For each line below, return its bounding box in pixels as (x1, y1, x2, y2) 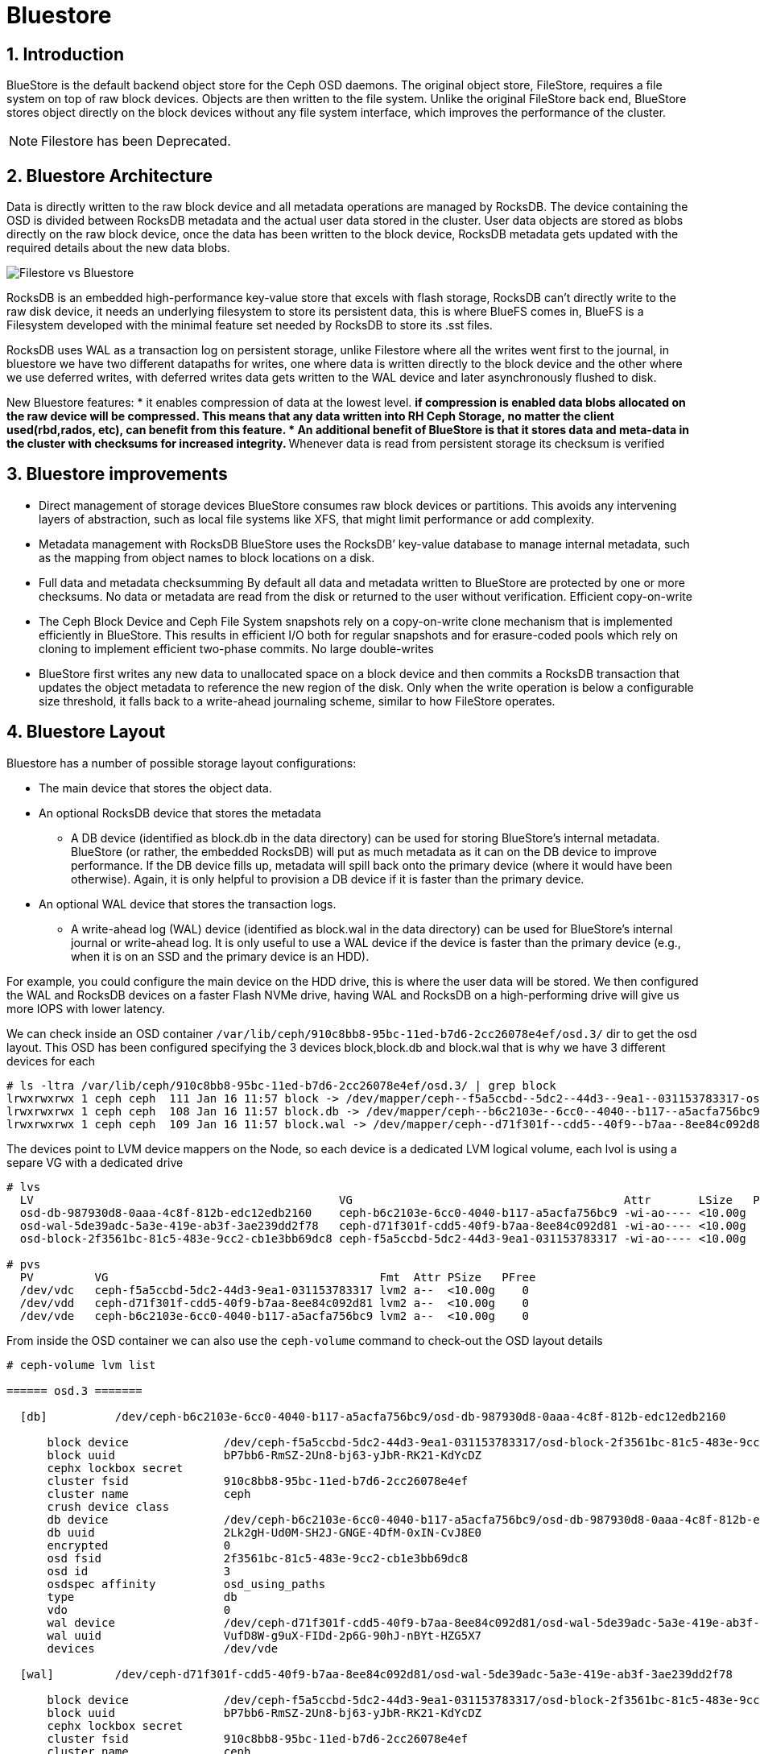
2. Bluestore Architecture (6, 165, 213, 186)
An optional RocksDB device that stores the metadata (39, 805, 321, 820)
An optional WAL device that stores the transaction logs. (39, 896, 337, 911)
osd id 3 (47, 1564, 231, 1578)
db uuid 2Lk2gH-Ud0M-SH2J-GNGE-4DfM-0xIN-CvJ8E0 (47, 1525, 482, 1539)
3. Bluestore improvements (6, 464, 228, 485)
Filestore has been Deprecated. (41, 133, 231, 150)
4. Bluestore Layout (6, 722, 166, 743)
